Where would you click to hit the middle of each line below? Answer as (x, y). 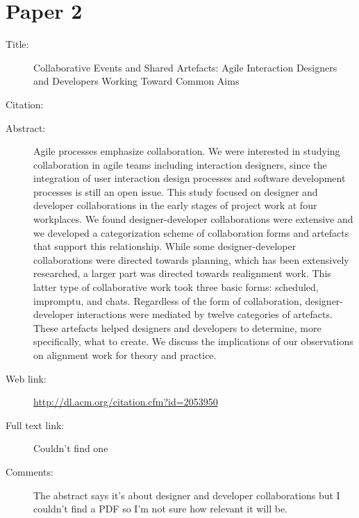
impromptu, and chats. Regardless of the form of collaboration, (168, 300)
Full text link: (35, 425)
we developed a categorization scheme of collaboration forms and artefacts (191, 232)
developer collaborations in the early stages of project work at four (175, 205)
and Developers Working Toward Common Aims (136, 81)
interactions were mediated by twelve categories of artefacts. (204, 314)
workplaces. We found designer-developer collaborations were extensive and (193, 219)
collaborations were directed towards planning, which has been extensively (191, 259)
